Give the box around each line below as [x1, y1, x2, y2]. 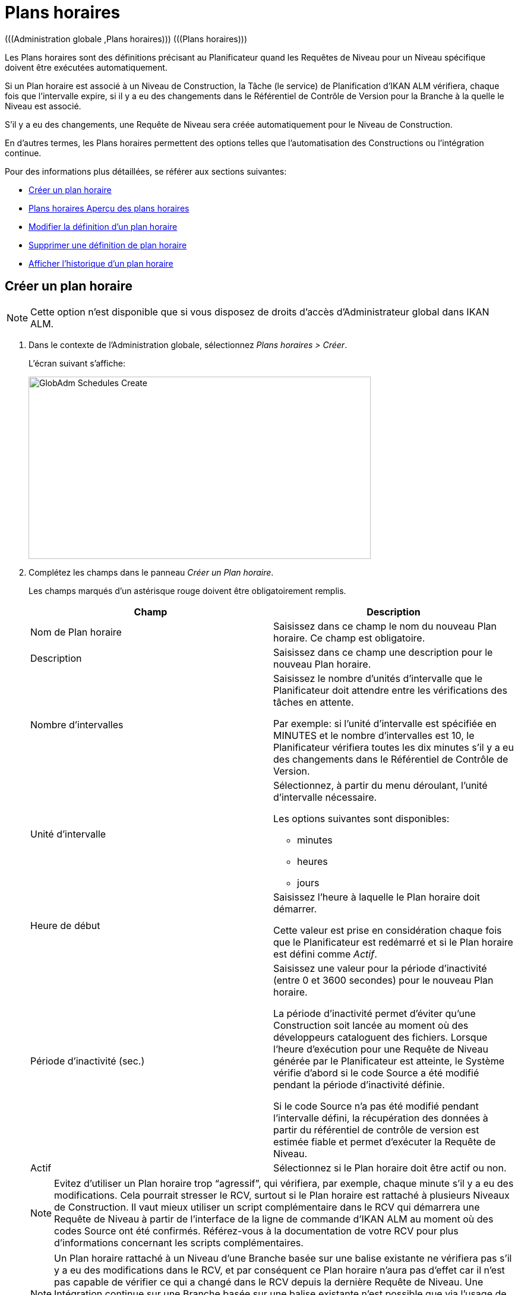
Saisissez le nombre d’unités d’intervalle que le [273, 672, 483, 684]
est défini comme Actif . [273, 947, 377, 960]
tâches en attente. [273, 696, 354, 708]
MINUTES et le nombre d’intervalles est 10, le [273, 729, 475, 741]
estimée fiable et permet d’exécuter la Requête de [273, 1135, 496, 1148]
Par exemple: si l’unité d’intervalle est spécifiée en [273, 717, 497, 729]
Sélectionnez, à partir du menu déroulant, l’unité [273, 779, 488, 791]
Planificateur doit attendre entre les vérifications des [273, 684, 507, 696]
